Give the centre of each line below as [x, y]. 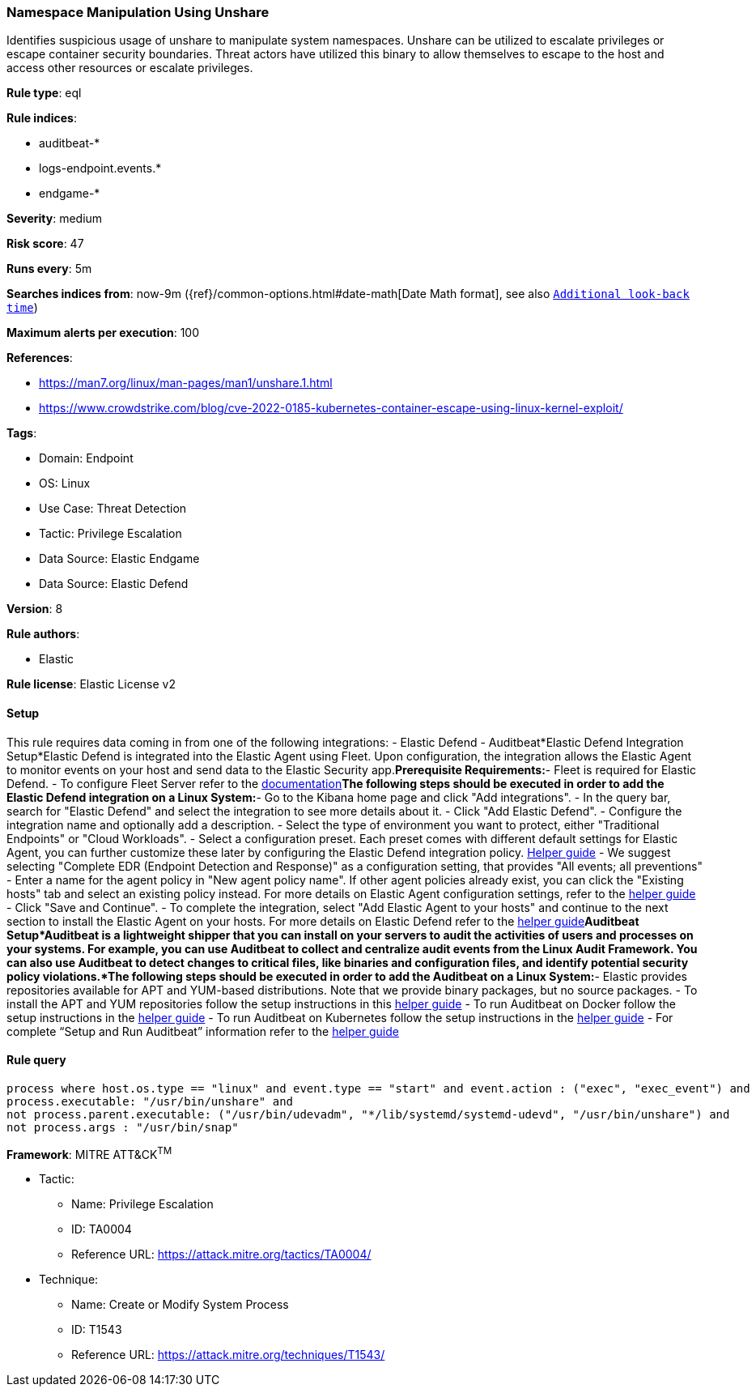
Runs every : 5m [49, 269]
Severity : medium [55, 219]
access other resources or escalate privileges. [130, 68]
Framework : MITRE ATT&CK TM [89, 1153]
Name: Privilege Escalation [142, 1204]
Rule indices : [42, 118]
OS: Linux [65, 484]
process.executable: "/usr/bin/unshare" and [150, 1101]
